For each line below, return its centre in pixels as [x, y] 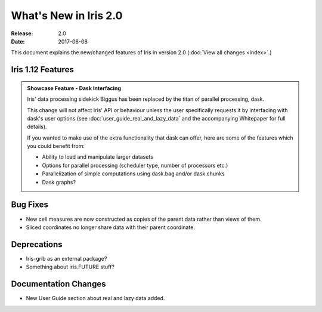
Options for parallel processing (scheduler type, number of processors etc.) [135, 165]
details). [37, 127]
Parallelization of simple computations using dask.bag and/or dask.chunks [133, 174]
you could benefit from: [56, 146]
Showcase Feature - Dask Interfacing [74, 88]
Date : [18, 41]
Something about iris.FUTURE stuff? [70, 267]
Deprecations [37, 244]
